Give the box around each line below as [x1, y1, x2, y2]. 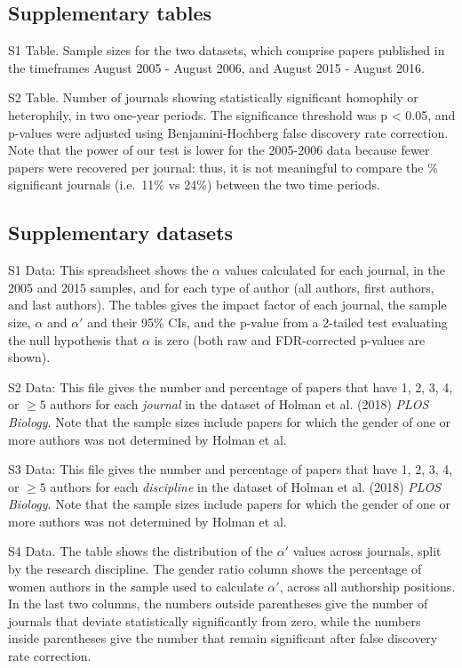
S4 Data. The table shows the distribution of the [8, 542, 273, 560]
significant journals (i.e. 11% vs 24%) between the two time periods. [8, 175, 380, 194]
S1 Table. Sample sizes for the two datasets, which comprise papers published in [8, 41, 445, 60]
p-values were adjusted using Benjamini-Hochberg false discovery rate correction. [8, 123, 449, 141]
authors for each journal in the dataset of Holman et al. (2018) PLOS [50, 395, 429, 414]
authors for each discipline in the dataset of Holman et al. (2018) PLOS [50, 477, 442, 495]
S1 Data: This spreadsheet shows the [8, 261, 209, 279]
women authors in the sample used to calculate [8, 576, 264, 595]
